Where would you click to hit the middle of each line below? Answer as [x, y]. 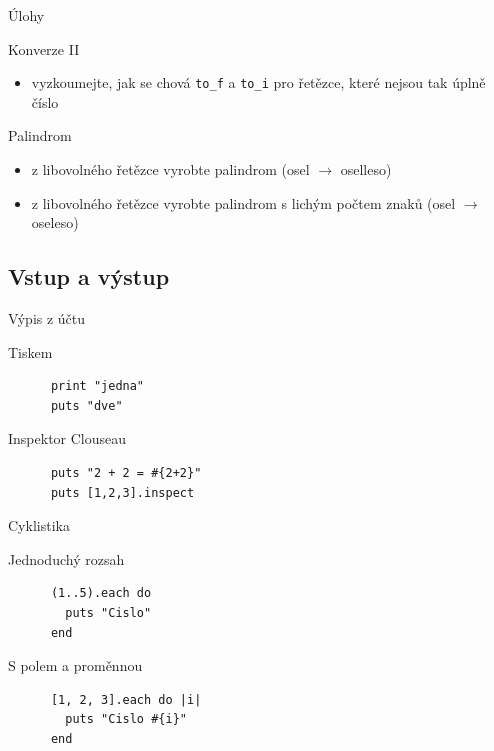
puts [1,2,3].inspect [122, 492]
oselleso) [366, 169]
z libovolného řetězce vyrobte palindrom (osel [170, 169]
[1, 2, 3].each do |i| [126, 699]
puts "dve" [86, 405]
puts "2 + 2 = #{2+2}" [126, 472]
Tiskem [30, 351]
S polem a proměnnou [75, 665]
